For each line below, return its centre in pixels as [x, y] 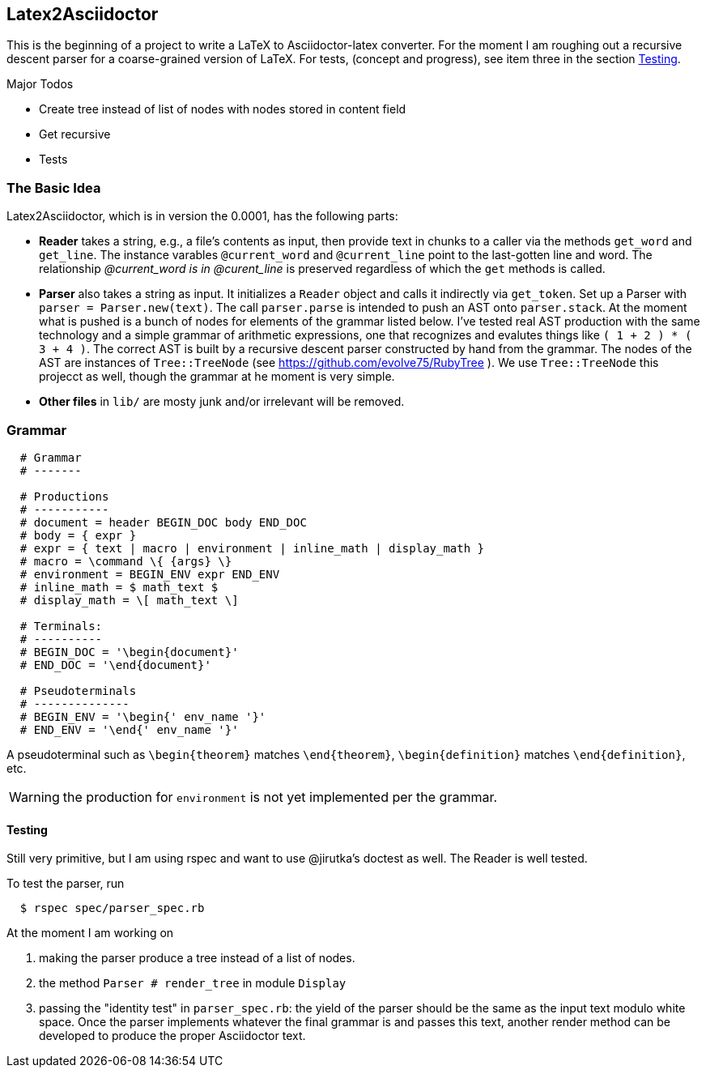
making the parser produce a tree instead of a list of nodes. [197, 958]
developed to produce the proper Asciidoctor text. [172, 1036]
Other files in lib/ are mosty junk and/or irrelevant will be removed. [222, 402]
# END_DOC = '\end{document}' [115, 665]
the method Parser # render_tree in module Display [193, 983]
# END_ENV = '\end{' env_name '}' [129, 729]
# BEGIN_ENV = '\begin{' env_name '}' [143, 716]
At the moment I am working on [90, 933]
